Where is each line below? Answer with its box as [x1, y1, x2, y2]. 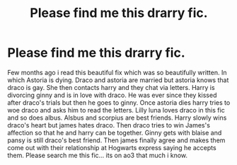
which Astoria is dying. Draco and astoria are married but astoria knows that [7, 76, 229, 84]
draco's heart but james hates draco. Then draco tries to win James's [7, 120, 211, 129]
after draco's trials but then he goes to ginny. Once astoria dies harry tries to [7, 98, 231, 107]
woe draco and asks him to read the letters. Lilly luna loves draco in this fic [7, 106, 225, 114]
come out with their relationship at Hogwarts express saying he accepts [7, 143, 217, 152]
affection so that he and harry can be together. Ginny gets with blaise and [7, 128, 222, 137]
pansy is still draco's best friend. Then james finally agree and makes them [7, 136, 226, 144]
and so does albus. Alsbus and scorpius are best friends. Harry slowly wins [7, 113, 227, 122]
